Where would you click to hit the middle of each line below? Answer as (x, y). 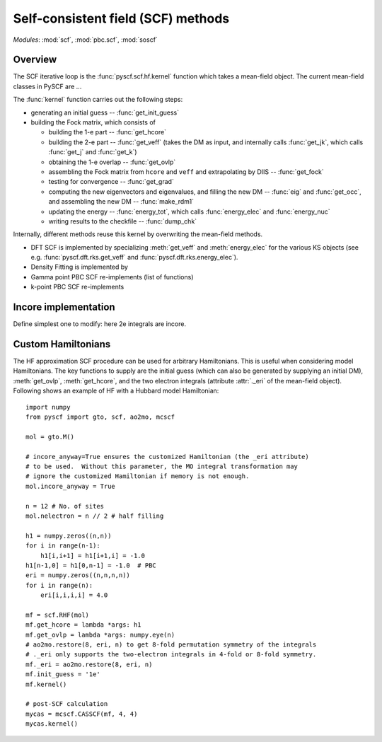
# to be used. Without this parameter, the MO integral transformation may (162, 466)
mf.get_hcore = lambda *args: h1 (83, 625)
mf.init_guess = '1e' (63, 674)
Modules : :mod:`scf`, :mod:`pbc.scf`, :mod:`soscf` (86, 40)
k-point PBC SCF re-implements (77, 287)
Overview (35, 60)
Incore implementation (64, 307)
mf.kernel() (46, 684)
